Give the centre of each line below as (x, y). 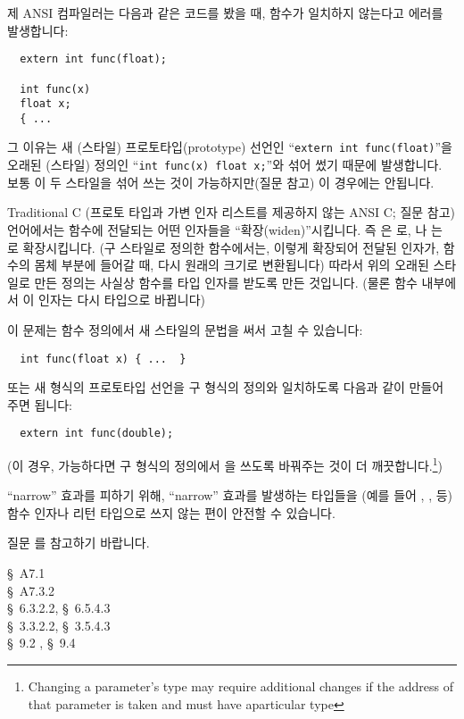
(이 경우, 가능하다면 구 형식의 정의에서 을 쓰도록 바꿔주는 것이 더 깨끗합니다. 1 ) (225, 464)
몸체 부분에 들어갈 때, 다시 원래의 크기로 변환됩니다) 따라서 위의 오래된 (232, 265)
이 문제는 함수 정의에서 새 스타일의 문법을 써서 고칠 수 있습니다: (185, 329)
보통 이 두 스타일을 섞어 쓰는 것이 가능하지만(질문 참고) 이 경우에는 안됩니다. (221, 182)
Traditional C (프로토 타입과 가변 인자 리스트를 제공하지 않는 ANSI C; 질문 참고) (232, 212)
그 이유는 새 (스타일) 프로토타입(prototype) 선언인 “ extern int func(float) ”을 (230, 147)
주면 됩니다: (40, 404)
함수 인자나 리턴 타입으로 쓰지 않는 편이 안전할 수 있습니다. (171, 512)
